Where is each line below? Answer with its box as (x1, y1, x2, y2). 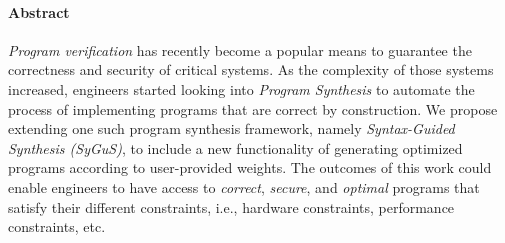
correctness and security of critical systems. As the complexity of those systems (8, 59, 494, 80)
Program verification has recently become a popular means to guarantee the (8, 39, 472, 60)
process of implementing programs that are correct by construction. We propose (8, 98, 498, 119)
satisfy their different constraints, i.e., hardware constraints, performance (8, 196, 455, 217)
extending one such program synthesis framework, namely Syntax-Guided (8, 118, 455, 139)
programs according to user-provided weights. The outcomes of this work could (8, 157, 492, 178)
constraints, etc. (8, 216, 106, 237)
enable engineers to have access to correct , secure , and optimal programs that (8, 176, 480, 197)
